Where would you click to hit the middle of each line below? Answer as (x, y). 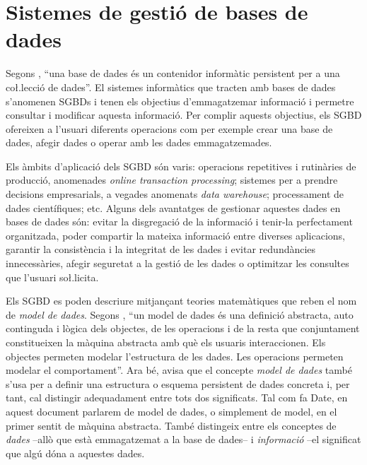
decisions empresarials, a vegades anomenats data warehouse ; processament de (175, 194)
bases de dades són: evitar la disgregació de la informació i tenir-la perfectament (179, 222)
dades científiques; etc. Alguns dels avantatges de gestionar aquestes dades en (173, 207)
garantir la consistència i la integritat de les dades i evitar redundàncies (161, 249)
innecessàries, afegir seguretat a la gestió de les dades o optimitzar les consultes (177, 263)
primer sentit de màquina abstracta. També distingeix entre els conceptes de (171, 425)
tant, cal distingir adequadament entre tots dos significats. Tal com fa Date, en (177, 398)
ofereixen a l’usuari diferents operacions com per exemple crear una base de (169, 128)
